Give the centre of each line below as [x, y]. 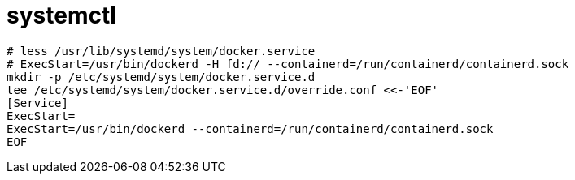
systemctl [61, 15]
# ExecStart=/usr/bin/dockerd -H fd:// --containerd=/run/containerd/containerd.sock [288, 64]
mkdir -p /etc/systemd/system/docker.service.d [161, 77]
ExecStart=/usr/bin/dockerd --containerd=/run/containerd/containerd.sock [250, 129]
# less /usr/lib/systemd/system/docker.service [161, 51]
